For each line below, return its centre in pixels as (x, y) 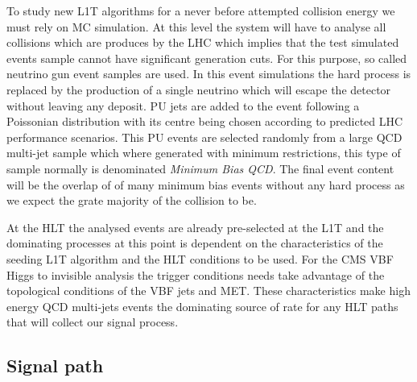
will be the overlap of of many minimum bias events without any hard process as (206, 184)
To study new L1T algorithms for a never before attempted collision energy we (201, 10)
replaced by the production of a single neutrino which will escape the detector (199, 89)
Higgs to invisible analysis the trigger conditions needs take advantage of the (196, 274)
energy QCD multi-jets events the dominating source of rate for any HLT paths (202, 306)
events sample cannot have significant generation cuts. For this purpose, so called (207, 58)
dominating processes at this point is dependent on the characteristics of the (195, 243)
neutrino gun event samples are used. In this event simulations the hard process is (209, 74)
